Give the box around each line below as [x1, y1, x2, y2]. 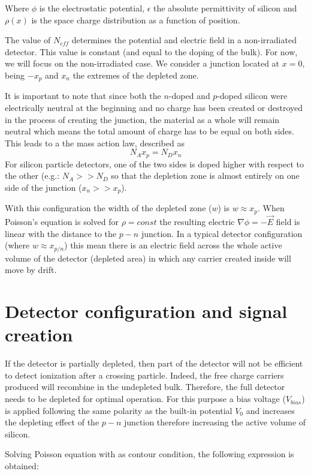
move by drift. [5, 263, 57, 276]
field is [276, 215, 300, 228]
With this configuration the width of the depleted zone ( [5, 202, 212, 214]
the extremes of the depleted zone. [73, 68, 199, 81]
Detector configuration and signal [5, 299, 288, 323]
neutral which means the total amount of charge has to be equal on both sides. [5, 125, 294, 137]
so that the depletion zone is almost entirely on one [111, 169, 300, 182]
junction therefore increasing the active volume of [124, 416, 306, 428]
